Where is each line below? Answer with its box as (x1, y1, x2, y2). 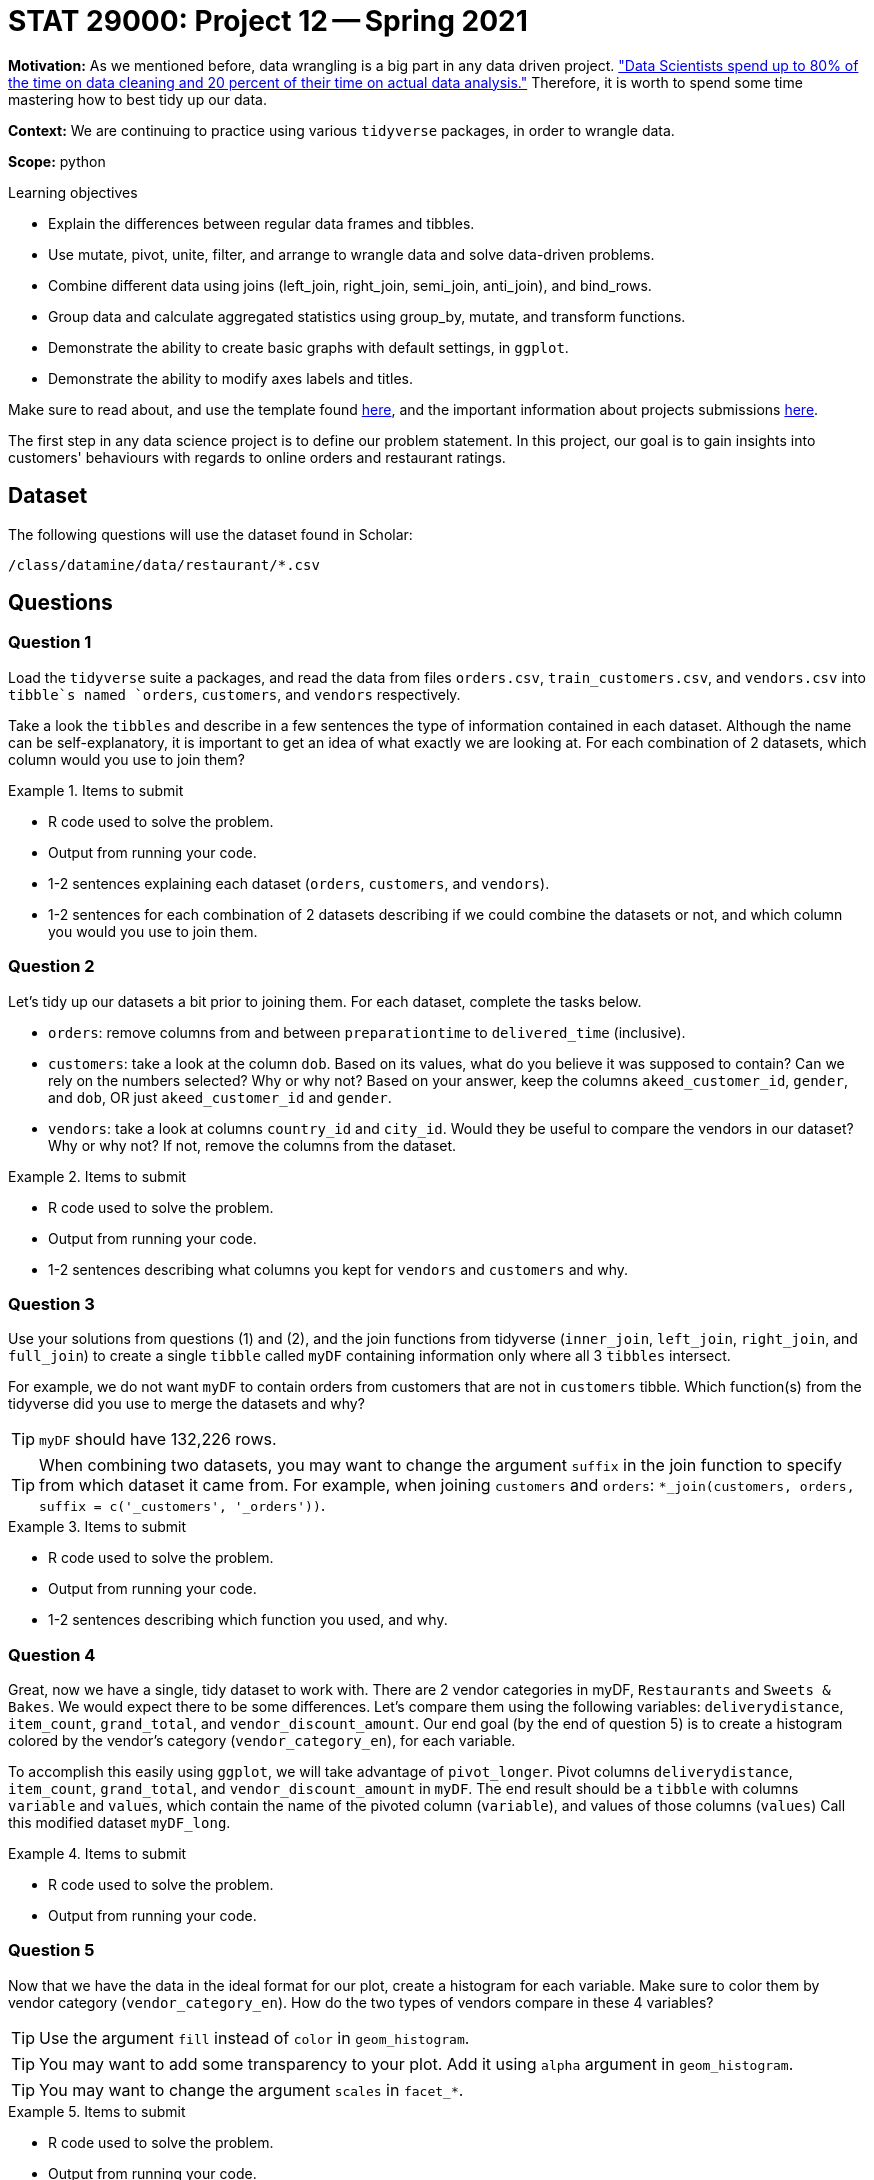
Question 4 (8, 1644, 96, 1665)
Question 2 (8, 956, 95, 977)
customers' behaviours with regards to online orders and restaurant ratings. (8, 448, 506, 466)
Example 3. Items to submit (8, 1518, 186, 1536)
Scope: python (8, 152, 106, 170)
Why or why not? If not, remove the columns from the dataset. (48, 1136, 457, 1154)
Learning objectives (8, 183, 138, 201)
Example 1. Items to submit (8, 781, 184, 799)
